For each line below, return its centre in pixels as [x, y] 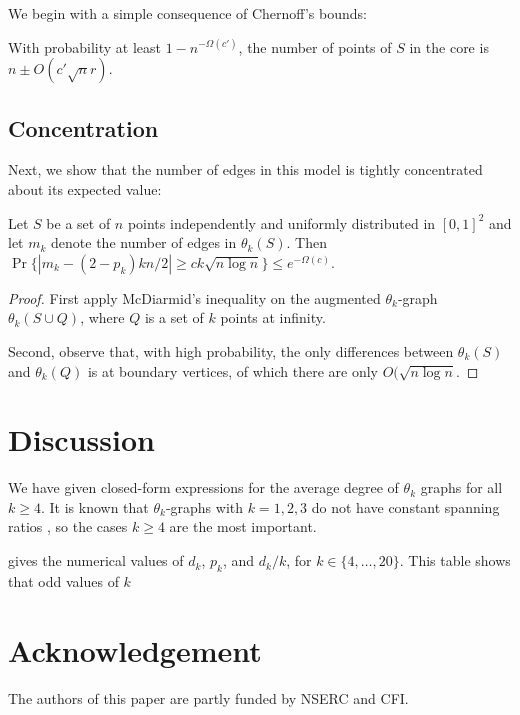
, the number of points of [315, 46]
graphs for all [461, 487]
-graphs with [204, 506]
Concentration [83, 127]
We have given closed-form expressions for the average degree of [203, 487]
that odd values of [63, 580]
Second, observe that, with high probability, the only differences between [231, 350]
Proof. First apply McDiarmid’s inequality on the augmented [194, 297]
